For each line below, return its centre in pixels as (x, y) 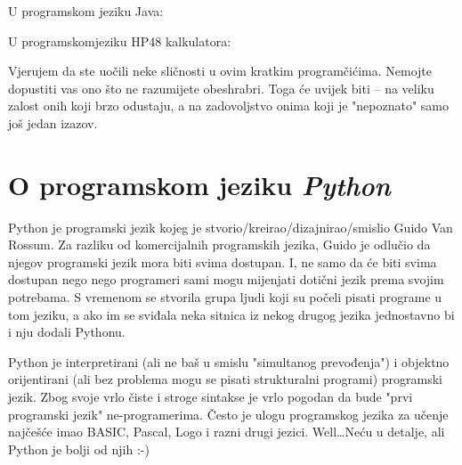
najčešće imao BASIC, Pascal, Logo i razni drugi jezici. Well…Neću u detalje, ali (227, 432)
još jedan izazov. (53, 122)
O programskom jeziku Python (199, 184)
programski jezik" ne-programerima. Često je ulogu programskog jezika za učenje (228, 414)
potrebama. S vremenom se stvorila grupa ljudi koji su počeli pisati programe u (225, 297)
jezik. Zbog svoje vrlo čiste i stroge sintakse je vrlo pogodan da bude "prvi (211, 397)
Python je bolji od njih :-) (79, 449)
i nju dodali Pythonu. (67, 332)
